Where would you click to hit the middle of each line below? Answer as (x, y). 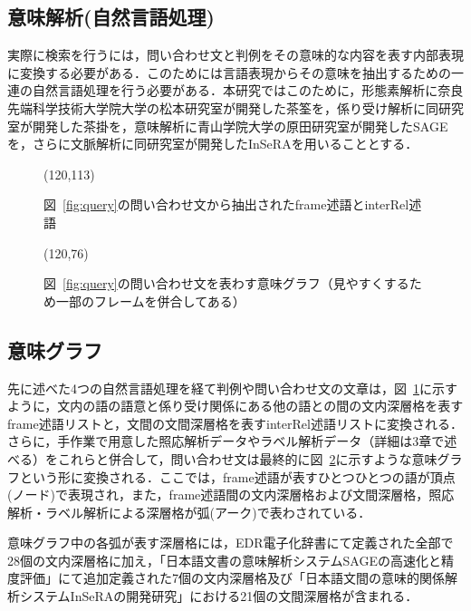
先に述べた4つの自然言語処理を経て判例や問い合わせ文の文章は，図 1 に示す (232, 388)
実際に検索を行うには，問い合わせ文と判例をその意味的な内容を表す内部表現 (235, 55)
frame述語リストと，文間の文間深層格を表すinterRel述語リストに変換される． (235, 423)
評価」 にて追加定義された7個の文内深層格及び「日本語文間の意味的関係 (232, 578)
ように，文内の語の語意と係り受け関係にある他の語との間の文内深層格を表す (235, 406)
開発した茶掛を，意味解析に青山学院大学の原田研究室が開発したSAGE (240, 126)
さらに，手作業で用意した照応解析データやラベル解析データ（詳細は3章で (226, 441)
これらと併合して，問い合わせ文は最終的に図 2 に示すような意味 (247, 458)
